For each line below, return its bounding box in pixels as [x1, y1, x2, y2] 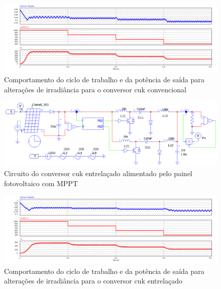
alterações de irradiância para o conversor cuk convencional [4, 84, 186, 94]
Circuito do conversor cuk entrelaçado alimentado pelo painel [4, 168, 192, 179]
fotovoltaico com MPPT [4, 178, 78, 188]
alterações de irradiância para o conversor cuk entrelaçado [4, 275, 183, 286]
